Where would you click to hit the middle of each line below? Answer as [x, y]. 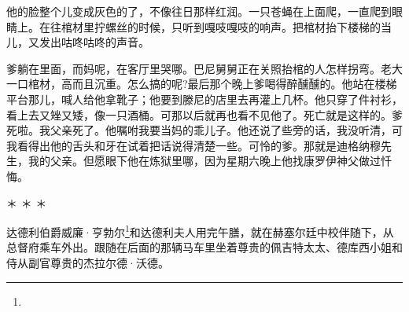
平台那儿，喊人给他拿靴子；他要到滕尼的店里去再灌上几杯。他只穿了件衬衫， [204, 99]
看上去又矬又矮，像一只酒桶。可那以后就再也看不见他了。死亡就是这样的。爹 [204, 114]
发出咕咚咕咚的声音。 [94, 42]
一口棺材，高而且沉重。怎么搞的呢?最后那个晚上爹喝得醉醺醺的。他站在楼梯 [202, 84]
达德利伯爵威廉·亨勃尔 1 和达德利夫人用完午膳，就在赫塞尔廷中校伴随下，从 [200, 231]
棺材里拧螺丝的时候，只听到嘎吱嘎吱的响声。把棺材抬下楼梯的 [221, 26]
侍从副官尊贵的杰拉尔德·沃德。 [88, 262]
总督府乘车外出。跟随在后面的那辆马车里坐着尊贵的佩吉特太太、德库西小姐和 [204, 247]
